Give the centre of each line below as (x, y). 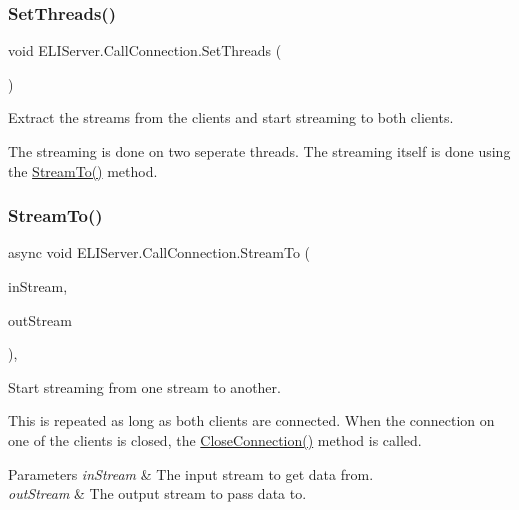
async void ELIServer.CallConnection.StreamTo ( (159, 252)
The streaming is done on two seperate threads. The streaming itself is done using (259, 151)
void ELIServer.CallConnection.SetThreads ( (145, 50)
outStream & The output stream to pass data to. (157, 493)
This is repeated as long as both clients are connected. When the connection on (251, 420)
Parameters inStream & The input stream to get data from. (191, 473)
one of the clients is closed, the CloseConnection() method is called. (215, 439)
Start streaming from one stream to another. (144, 386)
